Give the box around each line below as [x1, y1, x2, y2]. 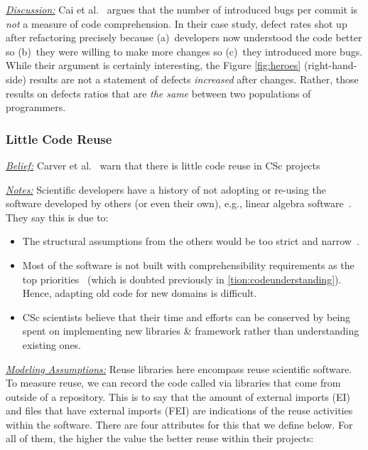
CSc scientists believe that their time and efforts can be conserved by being [22, 309, 351, 324]
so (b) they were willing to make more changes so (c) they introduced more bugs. [6, 43, 363, 58]
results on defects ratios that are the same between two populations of [6, 85, 311, 100]
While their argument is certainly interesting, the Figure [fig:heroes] [6, 58, 301, 73]
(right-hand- [303, 58, 357, 73]
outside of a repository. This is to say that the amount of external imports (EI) [6, 389, 350, 404]
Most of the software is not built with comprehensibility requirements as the [22, 257, 355, 272]
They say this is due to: [6, 209, 109, 224]
